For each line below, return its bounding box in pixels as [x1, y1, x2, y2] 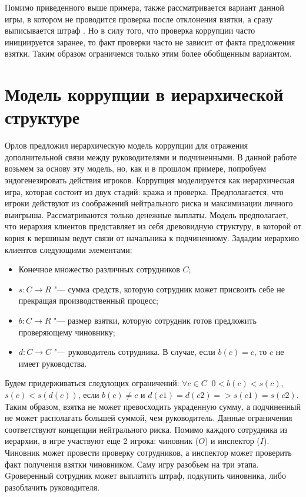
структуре [5, 105, 80, 129]
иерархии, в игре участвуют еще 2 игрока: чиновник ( [5, 435, 199, 447]
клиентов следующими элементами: [5, 243, 132, 255]
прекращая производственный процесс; [18, 294, 158, 307]
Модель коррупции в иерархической [5, 82, 284, 106]
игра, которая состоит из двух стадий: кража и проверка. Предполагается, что [5, 185, 284, 198]
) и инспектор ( [204, 435, 260, 447]
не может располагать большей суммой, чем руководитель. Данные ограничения [5, 412, 292, 424]
